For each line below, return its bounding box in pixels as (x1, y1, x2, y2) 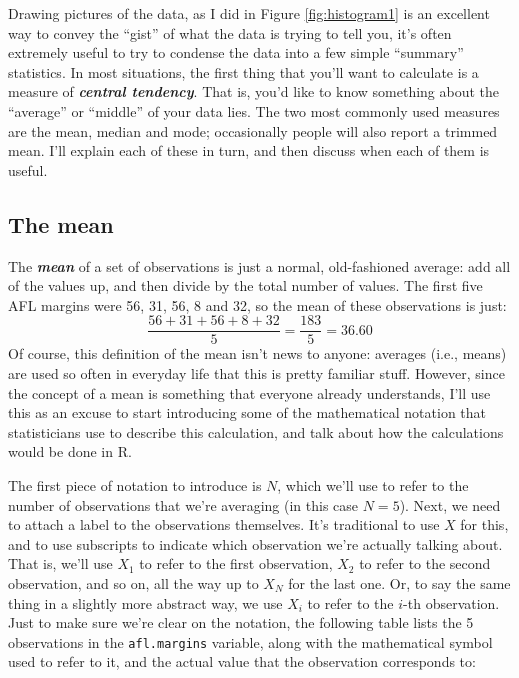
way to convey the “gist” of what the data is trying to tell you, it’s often (8, 22, 452, 43)
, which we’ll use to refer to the (277, 474, 469, 495)
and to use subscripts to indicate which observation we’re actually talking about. (8, 533, 503, 554)
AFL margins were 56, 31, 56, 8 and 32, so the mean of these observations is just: (8, 294, 507, 315)
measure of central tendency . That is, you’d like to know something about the (8, 81, 500, 102)
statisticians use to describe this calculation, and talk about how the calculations (8, 421, 504, 442)
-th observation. (403, 592, 500, 613)
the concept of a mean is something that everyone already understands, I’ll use (8, 382, 491, 403)
